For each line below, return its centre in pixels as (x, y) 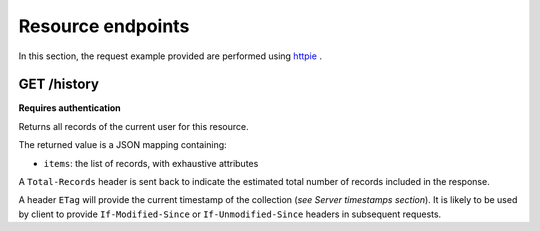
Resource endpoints (104, 26)
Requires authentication (69, 108)
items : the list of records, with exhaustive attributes (151, 163)
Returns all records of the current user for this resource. (133, 126)
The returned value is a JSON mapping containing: (122, 145)
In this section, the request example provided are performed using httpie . (170, 56)
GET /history (59, 84)
